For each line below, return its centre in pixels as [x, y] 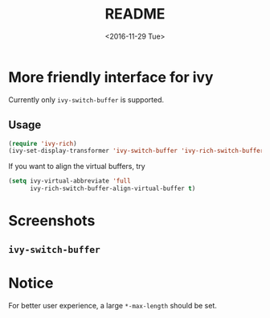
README [135, 14]
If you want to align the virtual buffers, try [77, 167]
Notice [31, 283]
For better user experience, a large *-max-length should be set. [112, 305]
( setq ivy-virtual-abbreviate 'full [70, 181]
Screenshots [52, 221]
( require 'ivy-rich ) [43, 143]
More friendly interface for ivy [111, 77]
